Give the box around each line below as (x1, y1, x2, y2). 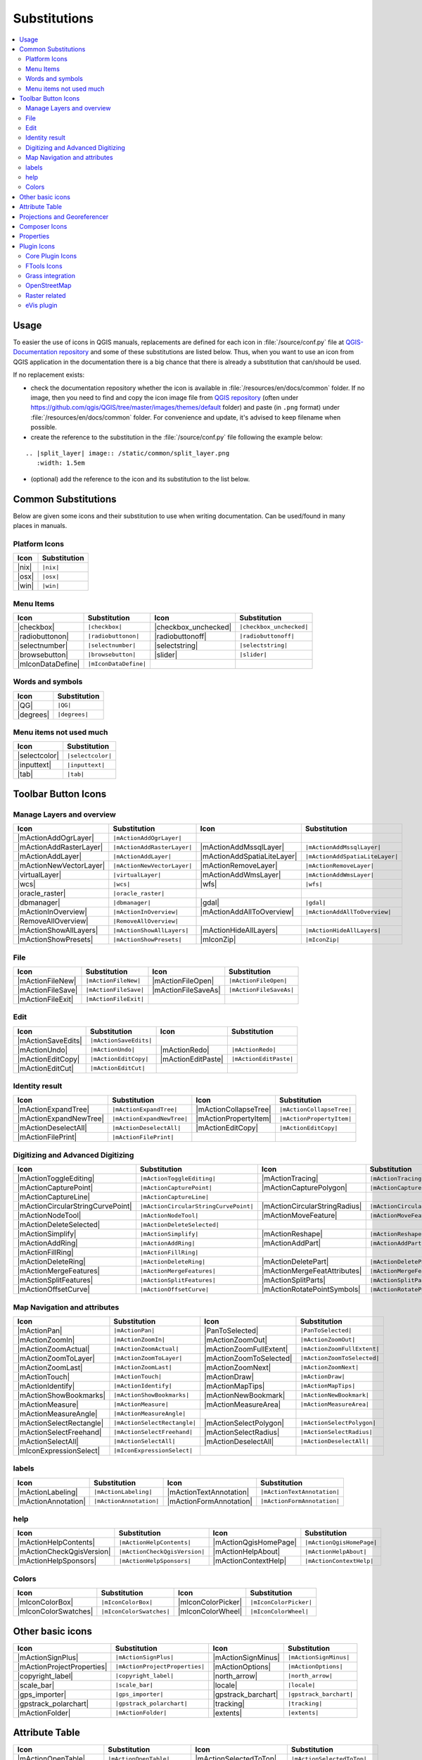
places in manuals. (13, 521, 68, 529)
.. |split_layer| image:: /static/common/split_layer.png (25, 449, 230, 457)
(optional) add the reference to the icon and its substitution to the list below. (30, 474, 250, 483)
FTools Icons (25, 261, 63, 270)
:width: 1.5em (36, 459, 85, 467)
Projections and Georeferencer (19, 212, 109, 221)
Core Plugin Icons (25, 252, 77, 260)
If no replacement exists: (13, 370, 85, 379)
